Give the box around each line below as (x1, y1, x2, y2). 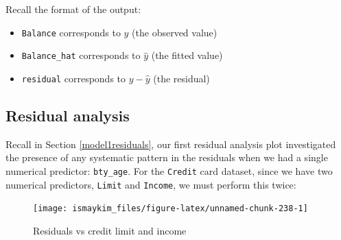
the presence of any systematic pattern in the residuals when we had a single (5, 150, 328, 165)
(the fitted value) (151, 48, 223, 62)
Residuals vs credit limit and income (33, 223, 187, 237)
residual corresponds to (21, 71, 126, 85)
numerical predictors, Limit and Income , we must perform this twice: (5, 177, 296, 191)
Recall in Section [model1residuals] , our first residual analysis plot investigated (5, 136, 336, 151)
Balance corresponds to (21, 25, 121, 39)
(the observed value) (132, 25, 217, 39)
